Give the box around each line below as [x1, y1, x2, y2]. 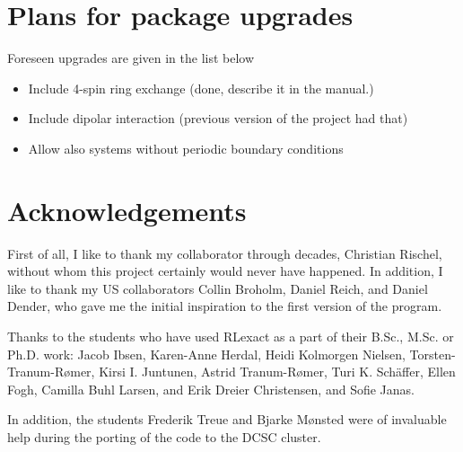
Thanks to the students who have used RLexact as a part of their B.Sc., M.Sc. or [7, 327, 454, 345]
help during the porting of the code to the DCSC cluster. [7, 427, 321, 446]
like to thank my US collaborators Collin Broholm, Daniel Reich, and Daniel [7, 279, 428, 297]
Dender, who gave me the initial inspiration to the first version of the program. [7, 297, 442, 315]
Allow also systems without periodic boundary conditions [28, 138, 344, 157]
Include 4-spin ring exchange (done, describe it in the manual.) [28, 78, 374, 97]
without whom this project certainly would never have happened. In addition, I [7, 261, 443, 280]
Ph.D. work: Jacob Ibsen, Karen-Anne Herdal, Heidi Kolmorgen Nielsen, [7, 344, 406, 363]
